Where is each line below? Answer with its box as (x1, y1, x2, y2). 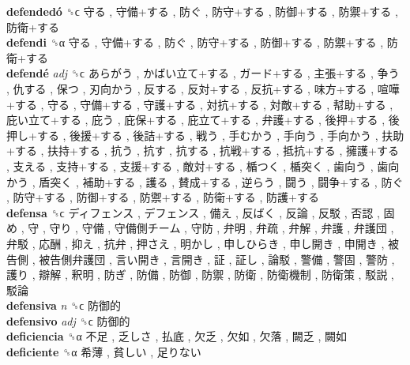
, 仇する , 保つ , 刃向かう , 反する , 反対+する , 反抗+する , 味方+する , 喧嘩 (6, 80, 400, 96)
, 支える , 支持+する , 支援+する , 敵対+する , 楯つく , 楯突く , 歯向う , (6, 157, 374, 174)
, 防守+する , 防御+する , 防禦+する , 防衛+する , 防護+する (6, 189, 319, 205)
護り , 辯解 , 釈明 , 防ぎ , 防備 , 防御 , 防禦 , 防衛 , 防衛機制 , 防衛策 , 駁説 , (6, 266, 394, 283)
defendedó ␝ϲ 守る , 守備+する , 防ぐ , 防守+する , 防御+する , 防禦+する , (6, 3, 398, 19)
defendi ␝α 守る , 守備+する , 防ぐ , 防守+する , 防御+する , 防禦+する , (6, 34, 384, 51)
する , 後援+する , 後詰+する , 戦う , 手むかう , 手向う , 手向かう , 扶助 (36, 126, 404, 143)
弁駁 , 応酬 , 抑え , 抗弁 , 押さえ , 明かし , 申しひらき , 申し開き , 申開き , (6, 235, 385, 251)
